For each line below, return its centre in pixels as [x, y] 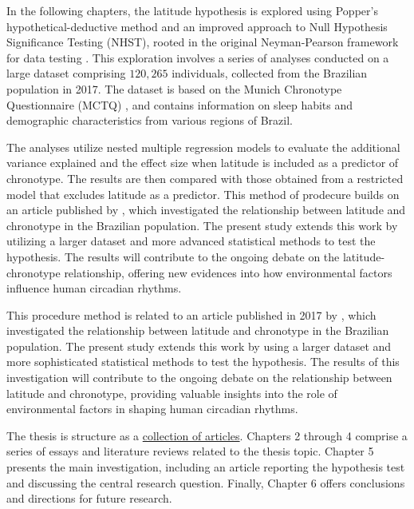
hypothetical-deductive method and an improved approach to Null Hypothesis [197, 26]
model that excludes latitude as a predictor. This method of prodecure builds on [203, 194]
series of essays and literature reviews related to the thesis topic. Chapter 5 [190, 451]
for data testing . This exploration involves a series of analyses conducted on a [198, 57]
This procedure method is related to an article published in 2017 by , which [191, 314]
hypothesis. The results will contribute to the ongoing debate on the [173, 256]
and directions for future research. [89, 498]
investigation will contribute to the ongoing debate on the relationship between [199, 378]
